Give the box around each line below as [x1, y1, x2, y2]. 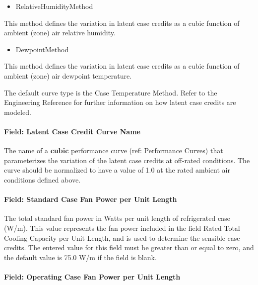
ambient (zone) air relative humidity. [4, 27, 116, 38]
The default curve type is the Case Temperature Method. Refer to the [4, 87, 217, 97]
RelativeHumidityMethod [15, 1, 93, 11]
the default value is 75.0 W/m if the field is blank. [4, 252, 157, 262]
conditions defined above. [4, 174, 81, 185]
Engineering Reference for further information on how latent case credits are [4, 97, 236, 107]
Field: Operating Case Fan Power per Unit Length [4, 271, 181, 282]
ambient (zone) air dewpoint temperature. [4, 70, 132, 81]
